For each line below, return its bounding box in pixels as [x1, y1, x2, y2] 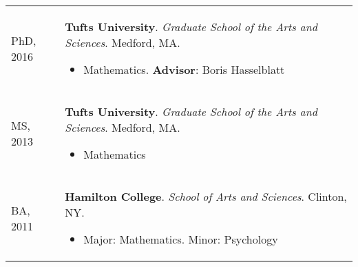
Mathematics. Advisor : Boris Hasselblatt [83, 61, 285, 77]
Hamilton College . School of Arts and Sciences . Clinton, [65, 188, 347, 204]
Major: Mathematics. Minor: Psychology [83, 231, 278, 247]
